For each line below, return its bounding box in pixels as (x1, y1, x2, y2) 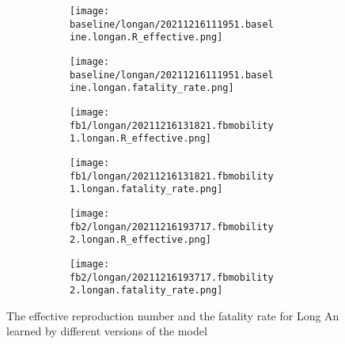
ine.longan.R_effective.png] (70, 32, 223, 43)
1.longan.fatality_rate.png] (70, 183, 223, 195)
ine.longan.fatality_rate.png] (70, 82, 234, 94)
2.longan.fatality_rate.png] (70, 285, 223, 297)
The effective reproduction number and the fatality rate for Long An (6, 307, 339, 323)
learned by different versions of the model (6, 323, 207, 339)
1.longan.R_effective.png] (70, 133, 211, 145)
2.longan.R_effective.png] (70, 234, 211, 246)
